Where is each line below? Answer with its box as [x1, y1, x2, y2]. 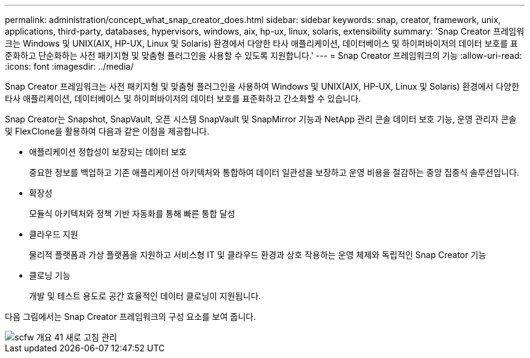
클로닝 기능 [29, 270, 71, 280]
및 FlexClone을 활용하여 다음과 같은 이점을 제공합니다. [5, 126, 209, 136]
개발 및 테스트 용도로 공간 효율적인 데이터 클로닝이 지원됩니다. [29, 291, 261, 301]
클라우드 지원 [29, 229, 79, 239]
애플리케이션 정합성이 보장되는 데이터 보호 [29, 147, 187, 157]
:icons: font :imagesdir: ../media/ [5, 61, 134, 71]
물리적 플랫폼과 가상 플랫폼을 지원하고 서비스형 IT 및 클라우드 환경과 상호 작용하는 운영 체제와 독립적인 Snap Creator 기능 [29, 250, 486, 260]
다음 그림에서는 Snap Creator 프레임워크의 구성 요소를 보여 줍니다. [5, 311, 256, 322]
